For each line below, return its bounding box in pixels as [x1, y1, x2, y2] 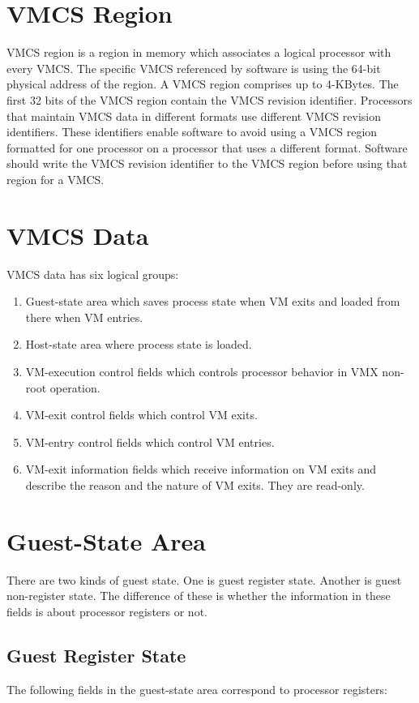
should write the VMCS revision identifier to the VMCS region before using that [6, 155, 408, 172]
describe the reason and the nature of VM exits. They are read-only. [25, 476, 365, 493]
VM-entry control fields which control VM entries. [25, 433, 275, 450]
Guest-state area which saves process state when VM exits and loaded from [25, 293, 400, 310]
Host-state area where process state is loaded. [25, 336, 252, 353]
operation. [49, 379, 100, 396]
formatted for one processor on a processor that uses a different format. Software [6, 139, 408, 156]
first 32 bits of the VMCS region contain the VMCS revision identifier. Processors [6, 91, 413, 108]
